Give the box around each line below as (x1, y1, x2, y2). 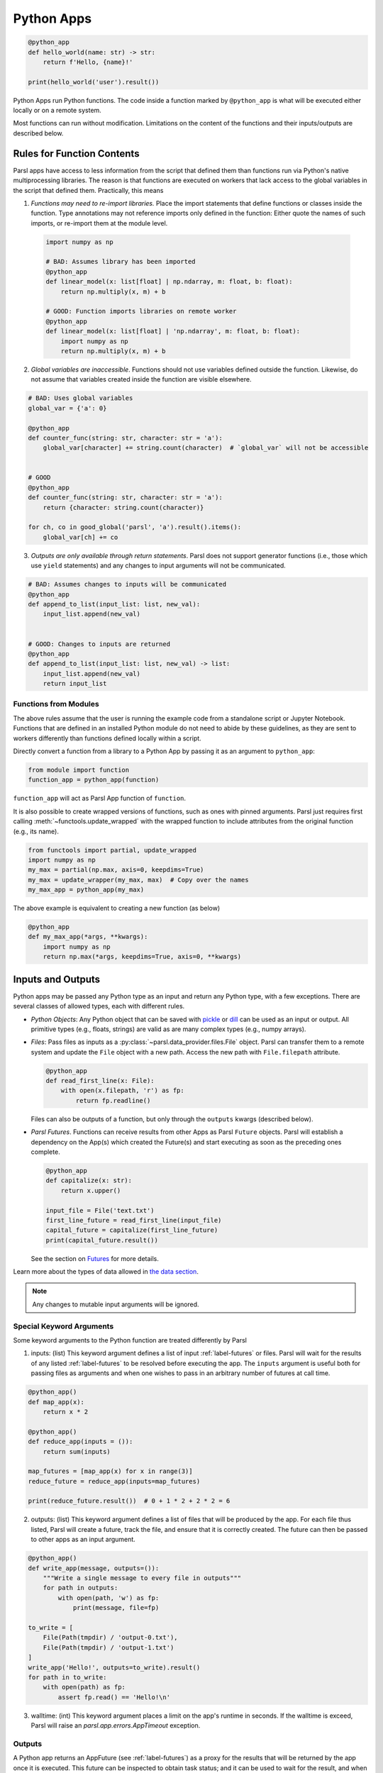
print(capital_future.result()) (45, 1236, 159, 1244)
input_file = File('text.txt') (45, 1206, 155, 1214)
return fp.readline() (75, 1096, 151, 1104)
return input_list (43, 679, 107, 688)
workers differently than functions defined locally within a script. (13, 734, 201, 743)
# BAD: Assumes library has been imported (45, 257, 196, 266)
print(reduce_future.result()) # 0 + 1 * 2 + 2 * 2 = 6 (28, 1497, 231, 1505)
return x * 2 (43, 1408, 89, 1416)
